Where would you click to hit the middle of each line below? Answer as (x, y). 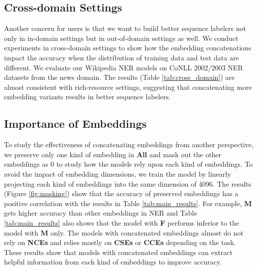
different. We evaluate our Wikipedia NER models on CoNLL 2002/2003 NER (124, 67)
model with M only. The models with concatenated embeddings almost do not (124, 232)
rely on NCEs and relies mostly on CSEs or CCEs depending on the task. (120, 242)
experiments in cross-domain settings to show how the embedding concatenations (128, 48)
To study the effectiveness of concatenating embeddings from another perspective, (129, 144)
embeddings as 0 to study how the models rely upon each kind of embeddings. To (128, 164)
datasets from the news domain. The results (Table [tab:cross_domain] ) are (120, 77)
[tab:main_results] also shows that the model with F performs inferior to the (122, 222)
